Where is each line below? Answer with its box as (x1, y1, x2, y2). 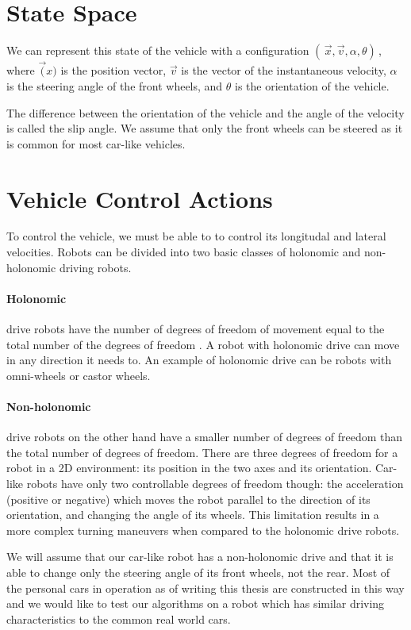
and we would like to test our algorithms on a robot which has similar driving (6, 595, 385, 612)
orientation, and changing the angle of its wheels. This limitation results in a (6, 506, 379, 523)
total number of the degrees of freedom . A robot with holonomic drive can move (6, 336, 400, 352)
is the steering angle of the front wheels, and (6, 77, 223, 94)
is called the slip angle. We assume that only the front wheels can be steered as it (6, 120, 403, 136)
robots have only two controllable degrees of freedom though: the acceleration (26, 474, 404, 491)
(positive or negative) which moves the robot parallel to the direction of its (6, 490, 371, 507)
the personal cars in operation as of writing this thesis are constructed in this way (6, 579, 405, 596)
